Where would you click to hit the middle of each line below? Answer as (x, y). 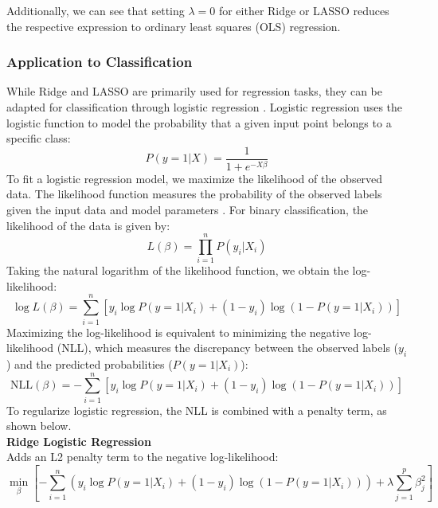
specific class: (39, 138)
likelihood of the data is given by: (88, 225)
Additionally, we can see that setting (96, 10)
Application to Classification (100, 62)
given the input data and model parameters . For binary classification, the (188, 209)
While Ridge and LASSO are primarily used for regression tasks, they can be (194, 91)
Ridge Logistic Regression (79, 441)
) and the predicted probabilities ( (90, 363)
